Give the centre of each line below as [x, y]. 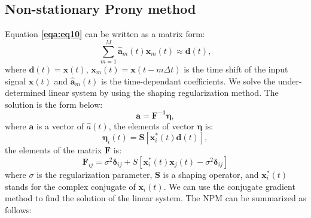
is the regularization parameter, [94, 174]
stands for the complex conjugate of [70, 186]
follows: [19, 209]
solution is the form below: [54, 104]
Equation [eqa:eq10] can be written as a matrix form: [105, 34]
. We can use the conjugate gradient [229, 186]
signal [16, 81]
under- [290, 81]
